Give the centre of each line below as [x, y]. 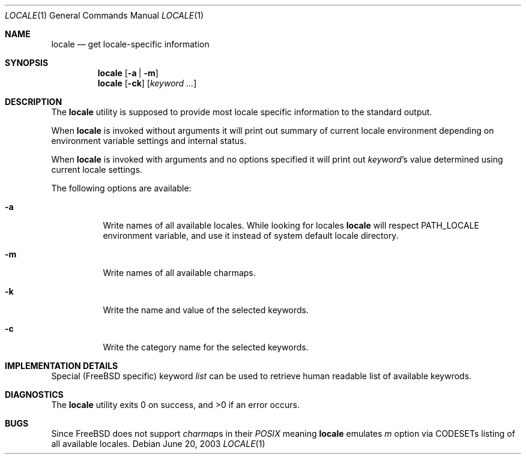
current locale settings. [97, 169]
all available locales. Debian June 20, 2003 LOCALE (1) [158, 444]
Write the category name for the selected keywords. [206, 347]
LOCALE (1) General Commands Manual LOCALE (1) [104, 15]
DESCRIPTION [34, 102]
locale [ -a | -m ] [128, 73]
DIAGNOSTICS [34, 394]
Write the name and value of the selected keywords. [206, 310]
